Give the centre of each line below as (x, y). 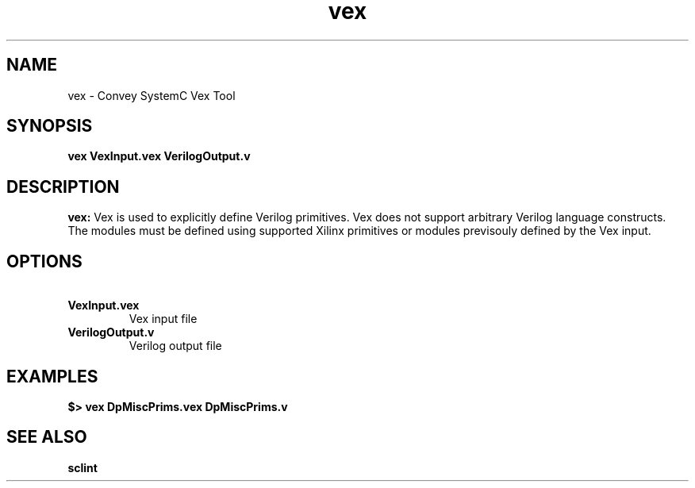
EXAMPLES (52, 376)
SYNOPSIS (50, 126)
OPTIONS (44, 261)
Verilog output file (175, 346)
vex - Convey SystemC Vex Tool (152, 95)
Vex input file (163, 319)
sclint (83, 467)
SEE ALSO (47, 437)
